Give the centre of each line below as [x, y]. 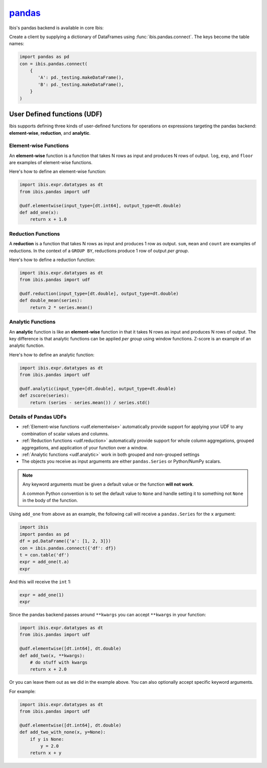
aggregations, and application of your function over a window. [85, 447]
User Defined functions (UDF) [56, 114]
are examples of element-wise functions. [51, 163]
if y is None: [47, 739]
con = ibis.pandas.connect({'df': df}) [68, 548]
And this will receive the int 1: [40, 582]
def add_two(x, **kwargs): [52, 656]
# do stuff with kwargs [59, 662]
